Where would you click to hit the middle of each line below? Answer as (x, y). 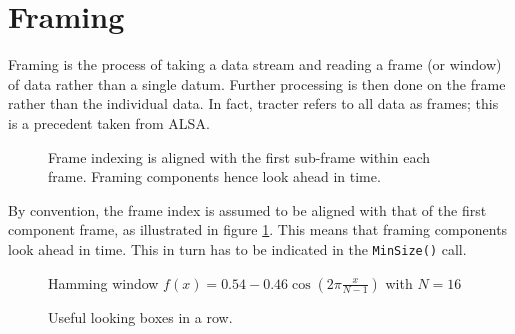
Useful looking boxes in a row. (140, 316)
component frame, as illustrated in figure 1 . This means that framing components (258, 229)
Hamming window (103, 282)
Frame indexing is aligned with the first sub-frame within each (239, 156)
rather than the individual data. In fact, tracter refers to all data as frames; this (253, 103)
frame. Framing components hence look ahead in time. (214, 176)
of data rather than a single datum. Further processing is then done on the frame (257, 83)
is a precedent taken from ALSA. (109, 122)
